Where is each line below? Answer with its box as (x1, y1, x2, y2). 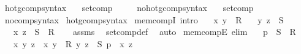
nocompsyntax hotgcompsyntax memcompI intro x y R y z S (4, 13, 284, 26)
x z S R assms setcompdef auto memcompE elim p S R (13, 25, 296, 38)
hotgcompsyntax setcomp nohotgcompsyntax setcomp (4, 1, 254, 13)
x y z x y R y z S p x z (13, 37, 132, 50)
